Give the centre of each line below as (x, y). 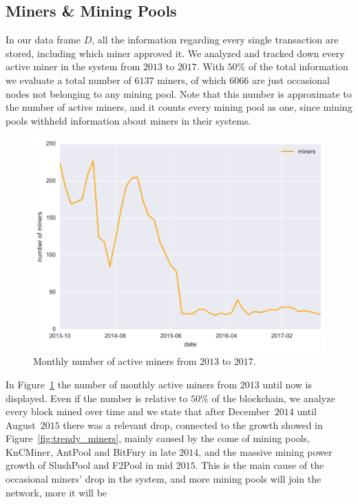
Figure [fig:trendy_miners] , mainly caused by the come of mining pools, (158, 438)
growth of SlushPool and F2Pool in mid (89, 465)
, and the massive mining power (265, 451)
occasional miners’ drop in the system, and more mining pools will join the (164, 479)
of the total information (298, 66)
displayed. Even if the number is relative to (97, 398)
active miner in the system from (73, 66)
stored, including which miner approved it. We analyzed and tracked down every (175, 53)
